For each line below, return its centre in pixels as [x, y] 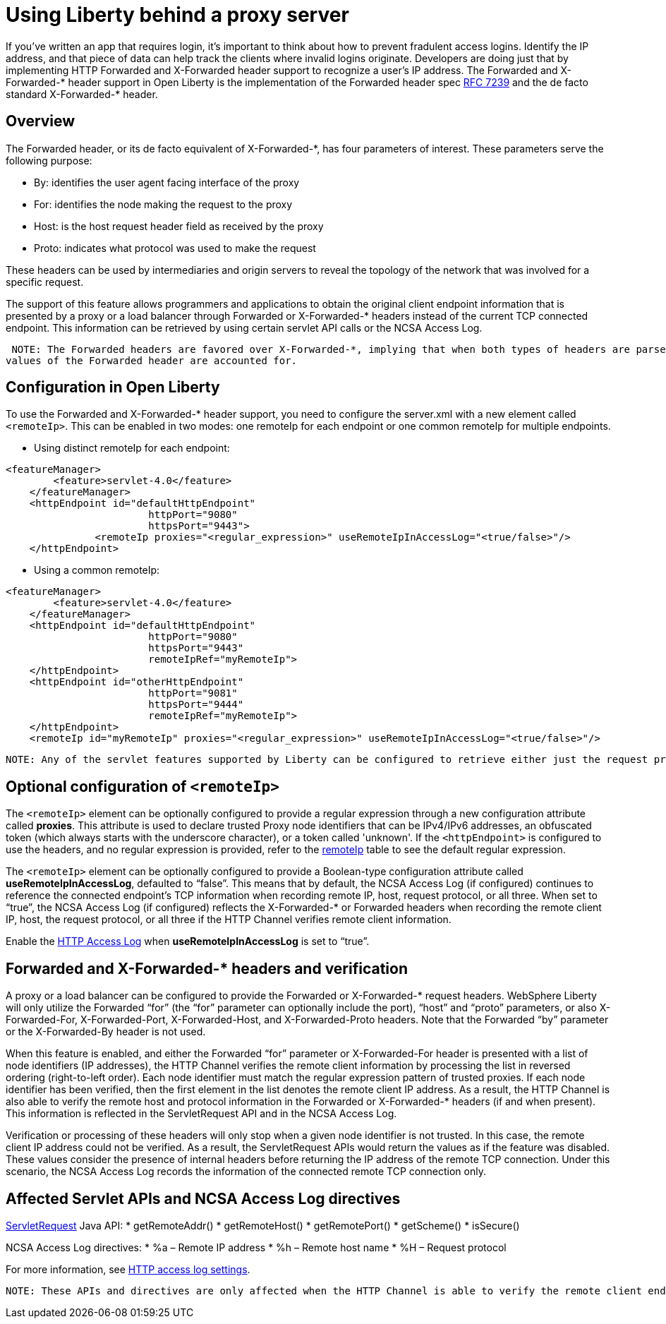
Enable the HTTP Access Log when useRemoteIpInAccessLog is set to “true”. [188, 941]
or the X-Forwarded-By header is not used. [106, 1032]
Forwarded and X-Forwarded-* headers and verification [207, 968]
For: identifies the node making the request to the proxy [163, 204]
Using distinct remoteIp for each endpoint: [132, 448]
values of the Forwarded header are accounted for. [152, 360]
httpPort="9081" [193, 693]
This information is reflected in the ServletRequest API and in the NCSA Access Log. [201, 1114]
